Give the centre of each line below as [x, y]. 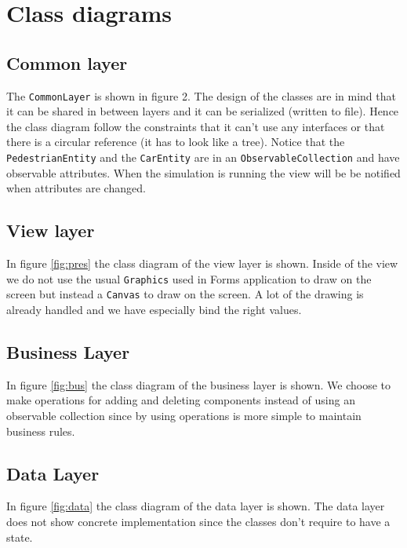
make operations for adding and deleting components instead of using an [181, 400]
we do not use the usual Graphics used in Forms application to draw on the [189, 278]
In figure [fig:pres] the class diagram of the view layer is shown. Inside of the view [202, 263]
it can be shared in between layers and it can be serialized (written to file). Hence [203, 111]
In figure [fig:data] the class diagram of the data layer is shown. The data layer [196, 506]
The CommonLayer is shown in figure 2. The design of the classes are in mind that [201, 95]
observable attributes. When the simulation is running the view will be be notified [203, 172]
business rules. [41, 431]
